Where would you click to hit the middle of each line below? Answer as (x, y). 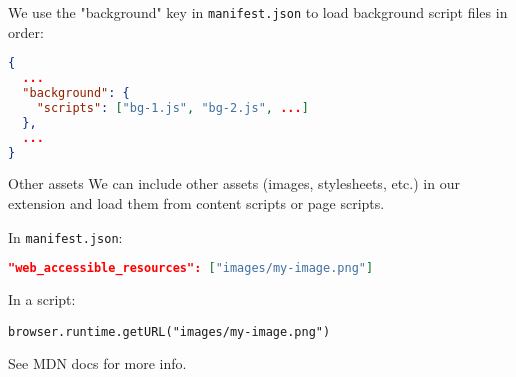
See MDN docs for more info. (97, 363)
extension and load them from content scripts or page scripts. (196, 202)
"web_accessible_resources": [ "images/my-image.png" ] (191, 268)
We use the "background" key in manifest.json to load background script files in (258, 12)
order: (26, 31)
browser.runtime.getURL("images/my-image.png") (169, 331)
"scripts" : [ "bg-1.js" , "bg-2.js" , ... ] (172, 107)
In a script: (42, 299)
